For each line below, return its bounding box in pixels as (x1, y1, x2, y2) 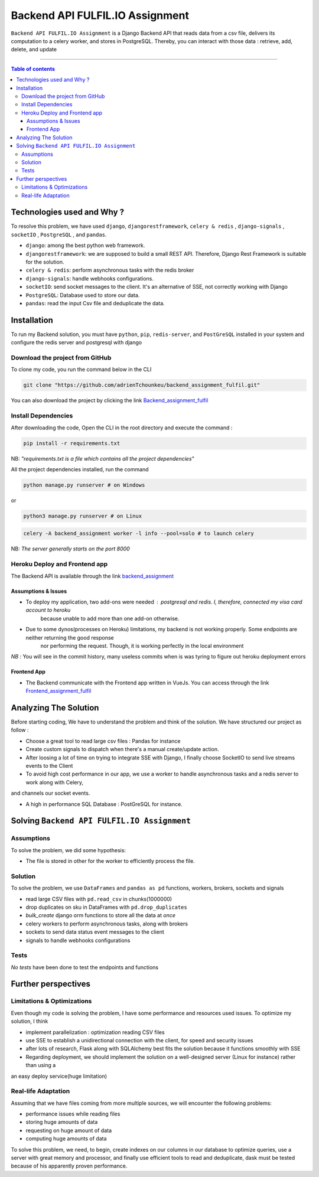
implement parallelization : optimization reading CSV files (25, 1028, 165, 1036)
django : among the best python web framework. (25, 242, 145, 249)
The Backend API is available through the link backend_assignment (11, 572, 174, 579)
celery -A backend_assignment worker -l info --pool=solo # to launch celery (23, 530, 254, 537)
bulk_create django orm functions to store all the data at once (25, 912, 175, 919)
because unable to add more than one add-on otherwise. (40, 615, 180, 622)
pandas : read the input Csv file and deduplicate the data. (25, 300, 165, 307)
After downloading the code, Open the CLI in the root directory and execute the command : (11, 424, 233, 431)
